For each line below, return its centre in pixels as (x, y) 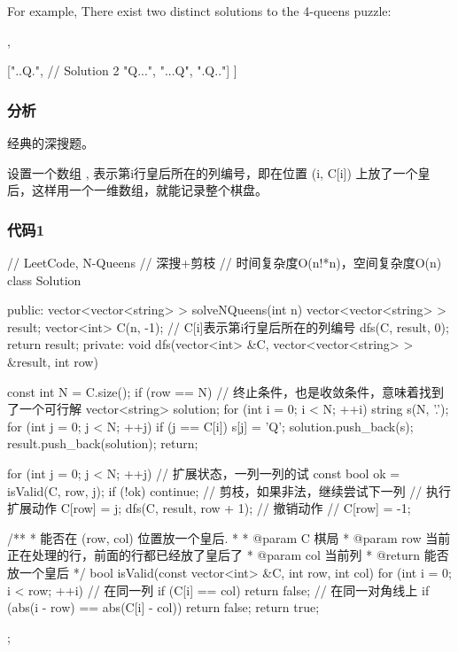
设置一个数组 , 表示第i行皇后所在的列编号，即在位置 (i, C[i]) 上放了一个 (213, 172)
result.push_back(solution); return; (103, 443)
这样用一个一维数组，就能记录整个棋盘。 (149, 190)
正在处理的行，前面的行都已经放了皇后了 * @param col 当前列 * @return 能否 (228, 555)
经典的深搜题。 (50, 143)
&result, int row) (53, 361)
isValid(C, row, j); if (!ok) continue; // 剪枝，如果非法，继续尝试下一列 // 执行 (229, 490)
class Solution (44, 279)
